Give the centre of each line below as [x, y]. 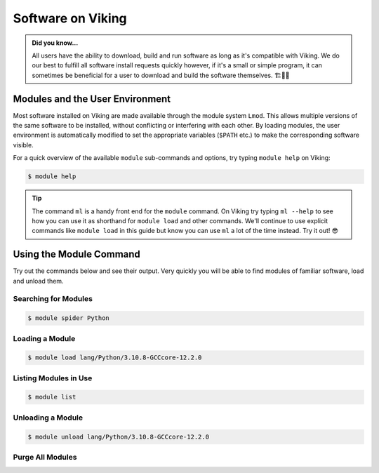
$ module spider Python [69, 318]
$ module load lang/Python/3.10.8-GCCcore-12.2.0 [115, 358]
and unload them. [38, 281]
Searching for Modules [53, 299]
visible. [24, 145]
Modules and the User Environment [92, 99]
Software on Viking [70, 18]
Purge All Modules [45, 457]
